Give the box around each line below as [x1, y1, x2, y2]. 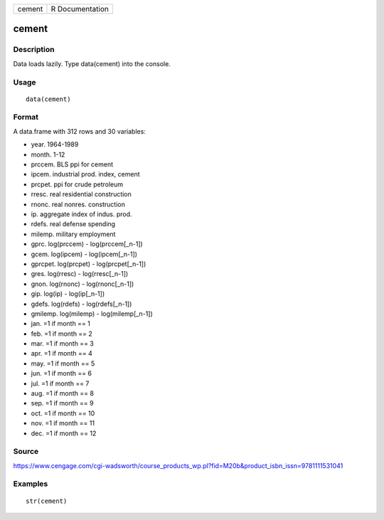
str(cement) [26, 497, 68, 505]
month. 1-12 [31, 150, 65, 159]
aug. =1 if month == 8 [31, 389, 94, 398]
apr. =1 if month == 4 [31, 349, 92, 358]
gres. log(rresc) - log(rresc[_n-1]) [31, 270, 129, 278]
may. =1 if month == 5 [31, 359, 95, 368]
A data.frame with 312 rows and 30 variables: [13, 127, 146, 135]
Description [13, 45, 55, 55]
